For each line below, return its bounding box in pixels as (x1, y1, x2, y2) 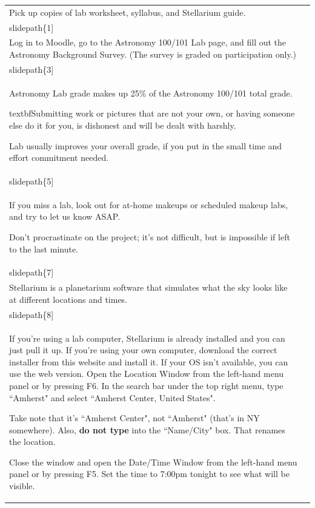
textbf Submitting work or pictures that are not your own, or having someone (9, 107, 295, 120)
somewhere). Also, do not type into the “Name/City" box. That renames (9, 423, 285, 436)
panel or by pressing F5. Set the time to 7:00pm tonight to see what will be (9, 467, 290, 480)
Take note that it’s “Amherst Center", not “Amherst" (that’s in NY (9, 411, 260, 424)
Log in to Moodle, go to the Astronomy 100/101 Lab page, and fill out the (9, 36, 287, 49)
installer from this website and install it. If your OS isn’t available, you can (9, 355, 288, 368)
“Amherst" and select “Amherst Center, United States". (9, 391, 216, 404)
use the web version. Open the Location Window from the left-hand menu (9, 367, 284, 380)
